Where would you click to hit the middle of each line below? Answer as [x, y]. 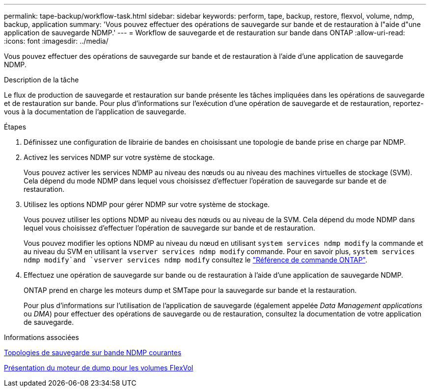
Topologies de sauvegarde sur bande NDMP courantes [93, 352]
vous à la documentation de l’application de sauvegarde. [95, 112]
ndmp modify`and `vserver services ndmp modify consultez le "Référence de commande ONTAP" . [196, 260]
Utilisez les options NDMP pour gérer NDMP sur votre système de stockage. [147, 204]
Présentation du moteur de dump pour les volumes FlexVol [99, 368]
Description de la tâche [41, 80]
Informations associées [41, 337]
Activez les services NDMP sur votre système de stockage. [119, 157]
